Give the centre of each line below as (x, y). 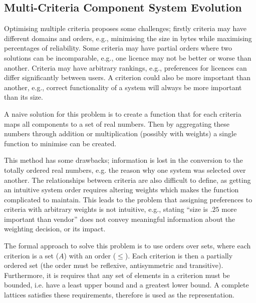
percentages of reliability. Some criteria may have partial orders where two (118, 48)
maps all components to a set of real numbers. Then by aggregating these (117, 123)
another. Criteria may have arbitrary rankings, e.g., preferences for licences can (125, 67)
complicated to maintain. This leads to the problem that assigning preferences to (128, 199)
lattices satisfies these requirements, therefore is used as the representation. (119, 295)
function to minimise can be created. (60, 143)
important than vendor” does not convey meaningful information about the (120, 219)
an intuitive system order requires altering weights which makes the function (121, 190)
